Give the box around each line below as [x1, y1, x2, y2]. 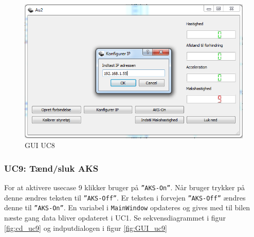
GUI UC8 [25, 140, 55, 151]
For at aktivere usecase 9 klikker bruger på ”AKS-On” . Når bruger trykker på [4, 181, 245, 192]
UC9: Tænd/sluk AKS [4, 161, 99, 174]
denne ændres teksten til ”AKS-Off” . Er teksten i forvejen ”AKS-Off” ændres [4, 192, 246, 203]
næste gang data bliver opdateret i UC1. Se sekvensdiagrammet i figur [4, 212, 226, 223]
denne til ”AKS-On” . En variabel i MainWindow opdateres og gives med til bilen [4, 202, 250, 213]
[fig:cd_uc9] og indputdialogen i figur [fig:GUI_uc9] [4, 222, 167, 233]
